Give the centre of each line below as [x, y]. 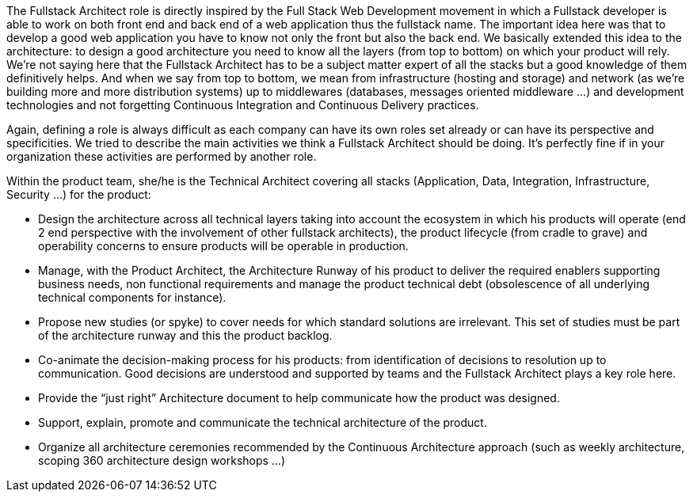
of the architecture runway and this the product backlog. [185, 335]
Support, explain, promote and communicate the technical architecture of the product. [263, 422]
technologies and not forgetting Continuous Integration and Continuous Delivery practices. [243, 105]
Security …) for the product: [79, 194]
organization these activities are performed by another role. [162, 156]
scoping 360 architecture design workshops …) [162, 460]
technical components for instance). [132, 297]
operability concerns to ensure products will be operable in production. [223, 246]
